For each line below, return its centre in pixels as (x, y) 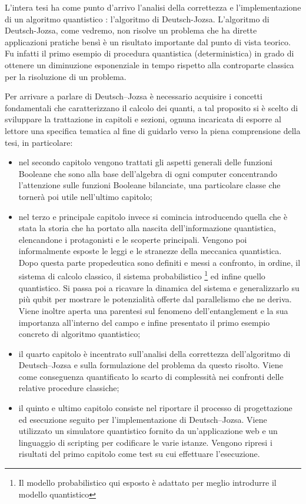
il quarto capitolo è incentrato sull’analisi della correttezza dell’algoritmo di (154, 353)
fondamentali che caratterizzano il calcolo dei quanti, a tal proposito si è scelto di (152, 107)
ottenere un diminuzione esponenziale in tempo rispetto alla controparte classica (149, 64)
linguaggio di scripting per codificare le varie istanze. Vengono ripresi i (145, 442)
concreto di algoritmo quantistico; (79, 334)
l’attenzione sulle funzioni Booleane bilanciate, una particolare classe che (149, 185)
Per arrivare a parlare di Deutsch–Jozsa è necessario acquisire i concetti (134, 96)
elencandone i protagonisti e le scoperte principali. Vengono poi (133, 239)
